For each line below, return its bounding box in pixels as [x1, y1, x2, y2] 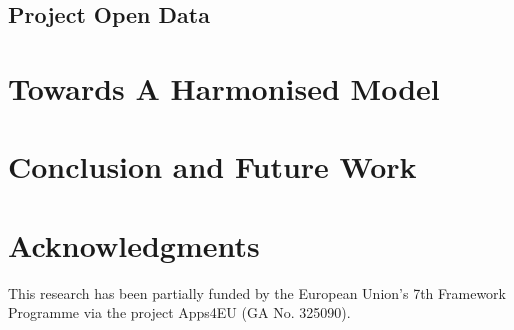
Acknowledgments [8, 224, 260, 265]
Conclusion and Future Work [8, 146, 417, 187]
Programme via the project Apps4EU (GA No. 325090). [8, 302, 351, 323]
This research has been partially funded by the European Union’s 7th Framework [8, 282, 506, 303]
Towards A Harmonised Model [8, 67, 440, 108]
